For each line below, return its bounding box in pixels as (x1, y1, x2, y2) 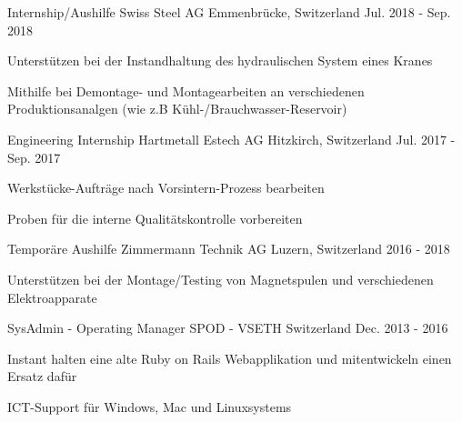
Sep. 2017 (7, 147, 61, 166)
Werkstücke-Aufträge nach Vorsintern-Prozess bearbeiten (7, 178, 325, 197)
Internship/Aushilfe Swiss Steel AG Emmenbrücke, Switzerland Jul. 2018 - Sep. (7, 3, 451, 21)
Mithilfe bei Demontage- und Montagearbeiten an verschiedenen (7, 81, 365, 100)
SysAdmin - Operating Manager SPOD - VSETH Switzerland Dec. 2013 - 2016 (7, 318, 448, 337)
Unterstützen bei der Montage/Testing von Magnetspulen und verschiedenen (7, 269, 434, 288)
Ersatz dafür (7, 367, 77, 386)
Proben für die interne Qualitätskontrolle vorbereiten (7, 208, 303, 227)
